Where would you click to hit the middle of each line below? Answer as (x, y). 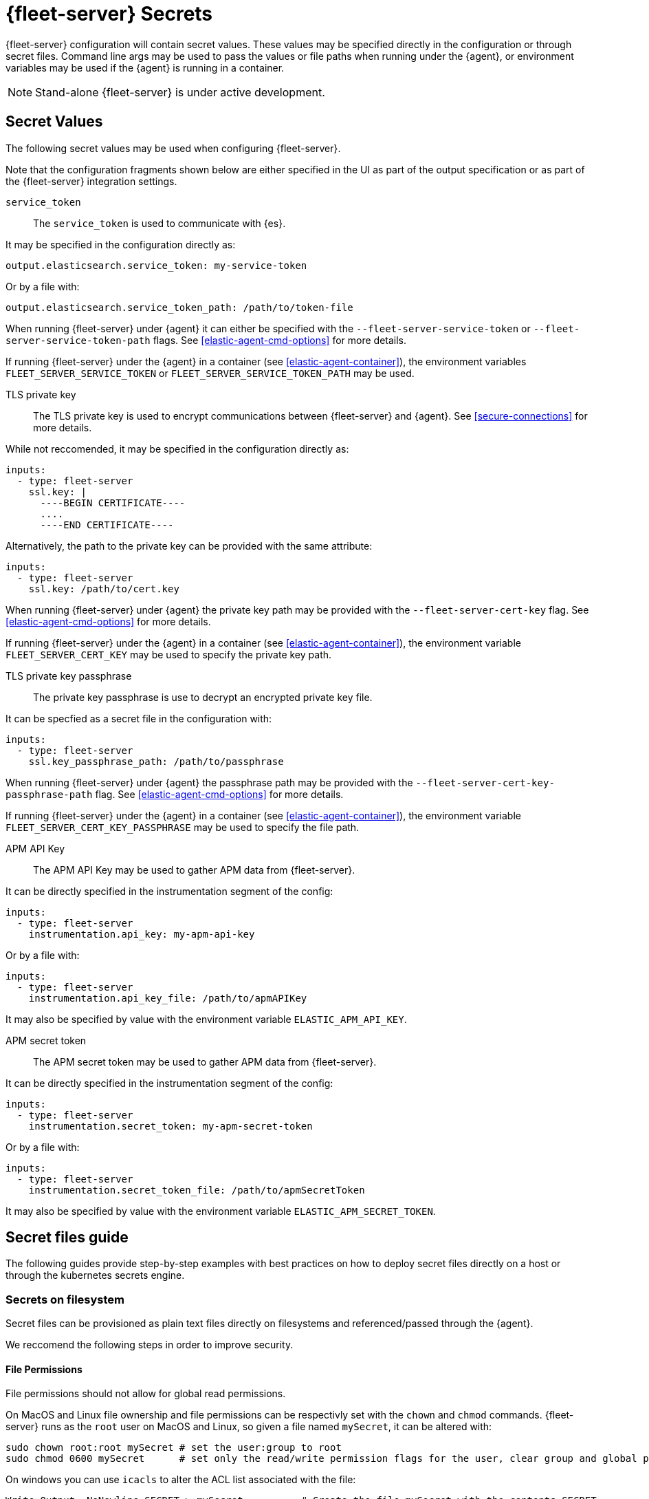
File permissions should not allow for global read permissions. (146, 1394)
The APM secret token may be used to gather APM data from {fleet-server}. (205, 1061)
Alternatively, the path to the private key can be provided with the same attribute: (189, 546)
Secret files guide (67, 1238)
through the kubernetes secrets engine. (95, 1275)
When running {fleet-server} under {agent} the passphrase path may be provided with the (209, 782)
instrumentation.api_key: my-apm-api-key (142, 934)
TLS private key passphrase (69, 676)
